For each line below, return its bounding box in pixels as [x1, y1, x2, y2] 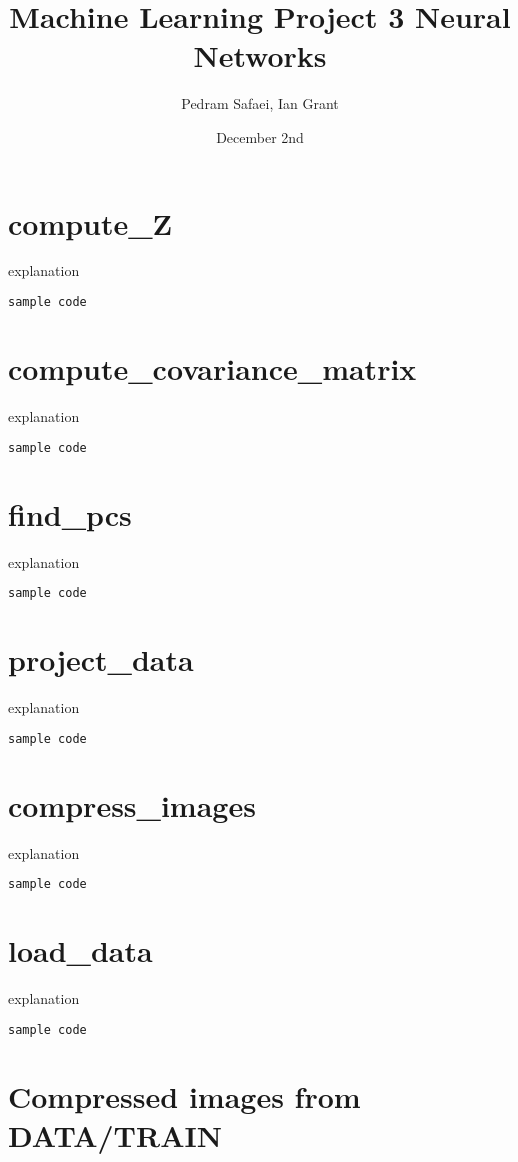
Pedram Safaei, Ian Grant [181, 93, 339, 114]
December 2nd [216, 126, 304, 147]
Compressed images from [8, 1076, 361, 1117]
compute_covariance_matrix [8, 348, 417, 389]
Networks [193, 35, 327, 76]
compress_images [8, 784, 256, 825]
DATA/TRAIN [8, 1115, 222, 1156]
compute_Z [8, 202, 173, 243]
